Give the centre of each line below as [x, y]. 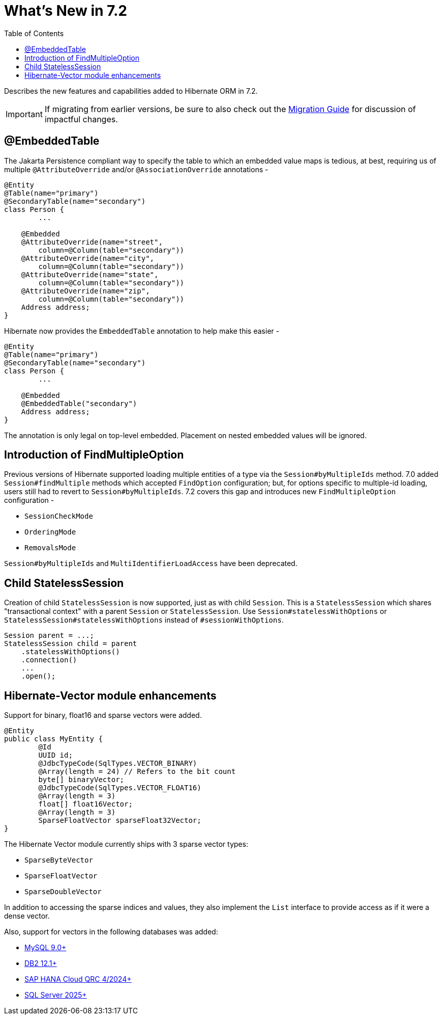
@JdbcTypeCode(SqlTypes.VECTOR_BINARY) [118, 763]
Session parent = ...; [49, 636]
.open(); [38, 676]
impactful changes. [81, 119]
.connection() [49, 660]
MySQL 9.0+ [46, 948]
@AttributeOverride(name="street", [92, 242]
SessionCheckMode [59, 516]
